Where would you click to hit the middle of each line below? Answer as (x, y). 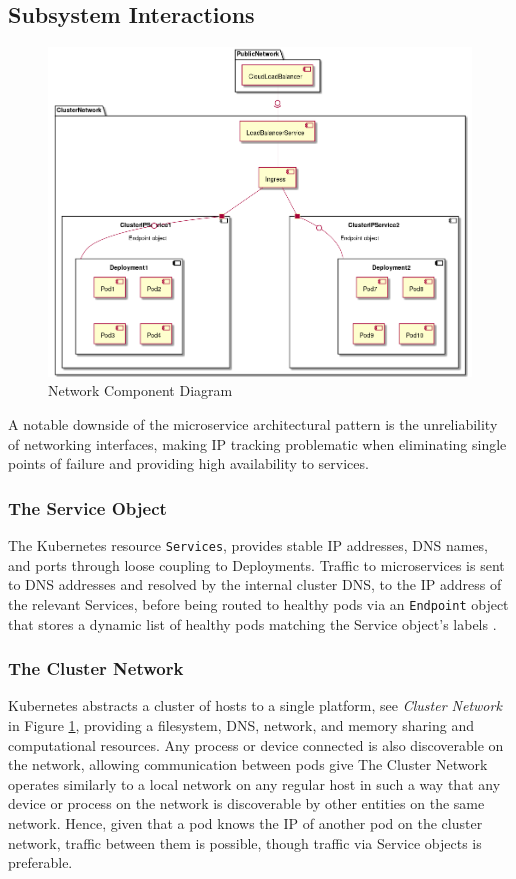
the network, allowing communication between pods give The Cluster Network (248, 764)
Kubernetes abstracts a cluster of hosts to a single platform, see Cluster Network (255, 705)
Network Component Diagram (140, 390)
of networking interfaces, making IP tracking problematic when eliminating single (257, 443)
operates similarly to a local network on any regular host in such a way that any (254, 783)
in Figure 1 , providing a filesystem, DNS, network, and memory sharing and (241, 724)
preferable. (40, 862)
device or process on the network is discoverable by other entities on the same (246, 803)
